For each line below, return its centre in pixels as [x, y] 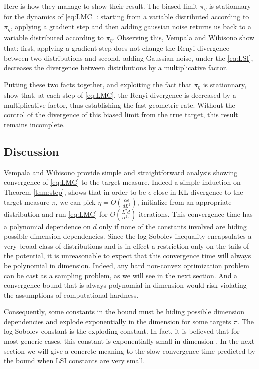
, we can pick [76, 202]
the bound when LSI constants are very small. [75, 361]
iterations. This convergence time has [196, 214]
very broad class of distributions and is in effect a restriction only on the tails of [127, 246]
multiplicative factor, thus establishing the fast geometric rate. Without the [120, 105]
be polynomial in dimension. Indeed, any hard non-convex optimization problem [127, 265]
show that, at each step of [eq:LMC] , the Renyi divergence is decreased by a [120, 95]
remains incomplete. [35, 124]
